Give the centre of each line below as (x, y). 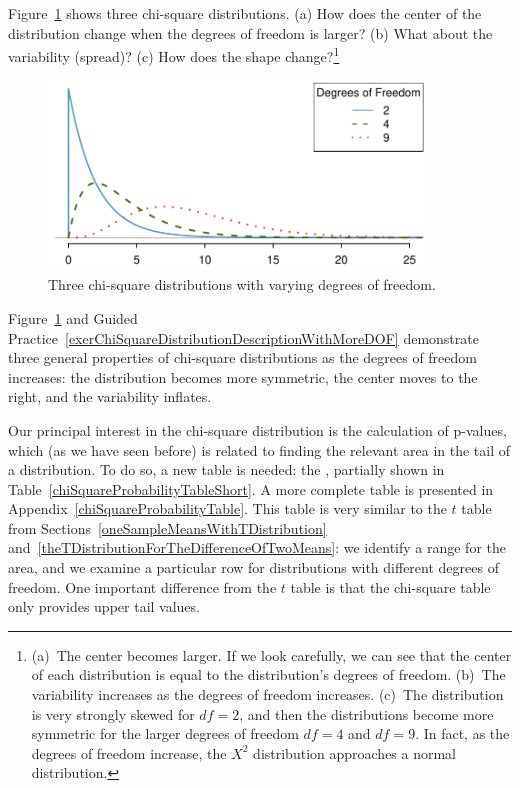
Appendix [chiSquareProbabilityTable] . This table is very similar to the (227, 508)
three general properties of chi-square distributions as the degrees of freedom (242, 357)
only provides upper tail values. (104, 606)
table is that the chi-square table (390, 586)
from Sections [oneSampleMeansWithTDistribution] (167, 527)
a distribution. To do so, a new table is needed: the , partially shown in (226, 469)
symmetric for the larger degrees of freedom (165, 733)
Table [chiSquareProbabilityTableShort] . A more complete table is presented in (251, 488)
